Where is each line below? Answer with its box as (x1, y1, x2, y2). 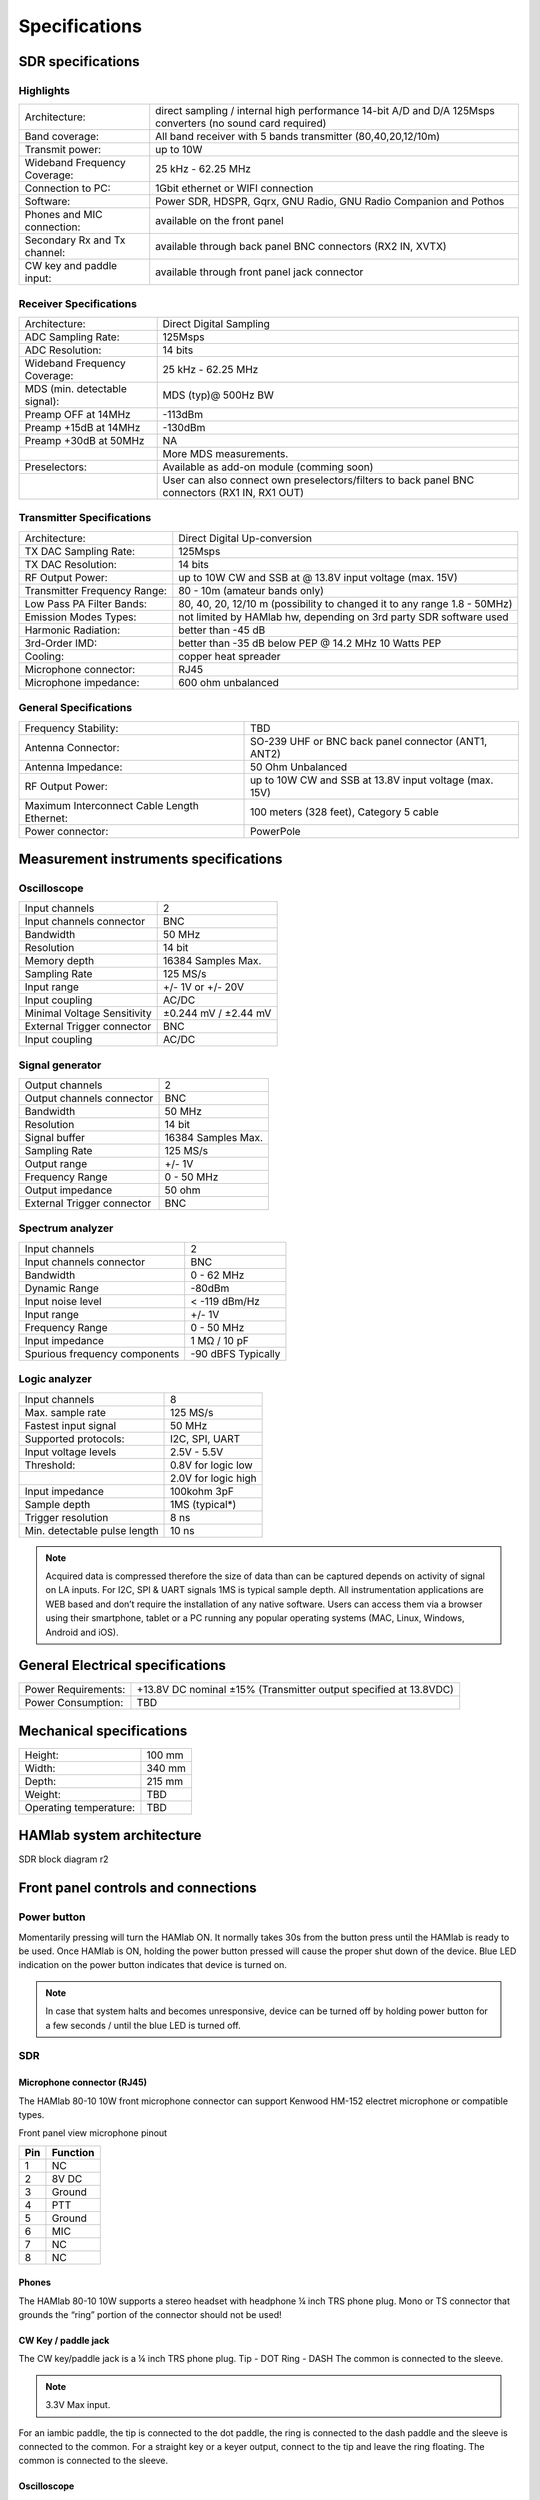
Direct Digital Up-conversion (178, 531, 312, 545)
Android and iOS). (45, 1626, 119, 1638)
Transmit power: (24, 143, 102, 157)
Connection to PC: (24, 181, 111, 195)
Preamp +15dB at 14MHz (24, 421, 141, 435)
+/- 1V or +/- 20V (162, 980, 245, 994)
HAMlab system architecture (18, 1827, 202, 1844)
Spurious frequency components (24, 1346, 180, 1360)
